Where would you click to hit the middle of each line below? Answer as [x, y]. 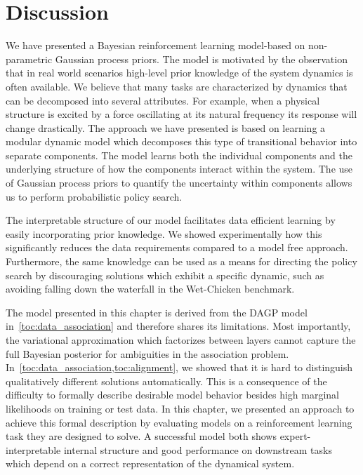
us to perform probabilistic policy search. [94, 196]
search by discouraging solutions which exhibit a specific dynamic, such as [165, 275]
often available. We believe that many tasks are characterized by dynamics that [177, 86]
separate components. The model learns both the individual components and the [179, 155]
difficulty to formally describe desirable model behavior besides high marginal [172, 395]
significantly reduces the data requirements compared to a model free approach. [177, 247]
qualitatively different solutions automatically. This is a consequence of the [166, 381]
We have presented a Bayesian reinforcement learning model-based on [156, 45]
